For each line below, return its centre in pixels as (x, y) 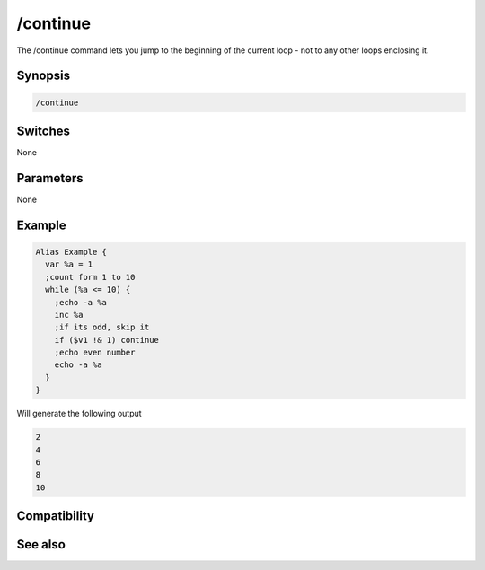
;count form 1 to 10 (90, 277)
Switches (44, 131)
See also (41, 544)
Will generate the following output (79, 414)
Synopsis (44, 76)
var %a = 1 (69, 264)
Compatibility (55, 516)
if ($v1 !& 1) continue (106, 340)
